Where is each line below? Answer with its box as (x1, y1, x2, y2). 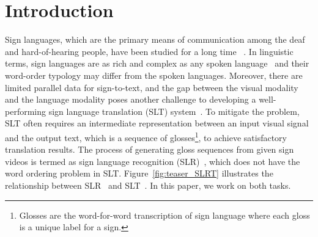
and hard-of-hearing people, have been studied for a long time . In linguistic (5, 45, 294, 57)
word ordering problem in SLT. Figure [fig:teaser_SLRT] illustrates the (5, 167, 273, 180)
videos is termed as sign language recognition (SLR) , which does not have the (5, 155, 300, 167)
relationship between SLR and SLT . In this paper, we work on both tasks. (5, 178, 291, 191)
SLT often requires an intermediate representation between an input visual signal (5, 117, 309, 129)
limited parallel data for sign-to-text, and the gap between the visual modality (5, 81, 298, 93)
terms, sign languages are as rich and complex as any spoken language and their (5, 57, 309, 70)
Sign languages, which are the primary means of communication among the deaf (5, 33, 305, 46)
